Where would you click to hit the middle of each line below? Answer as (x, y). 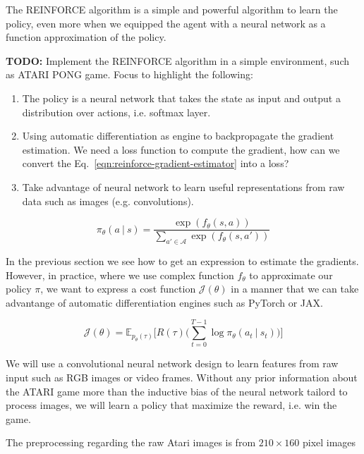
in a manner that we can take (295, 289)
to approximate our (291, 275)
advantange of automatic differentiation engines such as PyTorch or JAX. (164, 302)
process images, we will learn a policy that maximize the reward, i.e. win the (171, 405)
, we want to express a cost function (118, 289)
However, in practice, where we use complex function (120, 275)
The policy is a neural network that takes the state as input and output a (181, 98)
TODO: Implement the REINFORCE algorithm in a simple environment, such (178, 60)
